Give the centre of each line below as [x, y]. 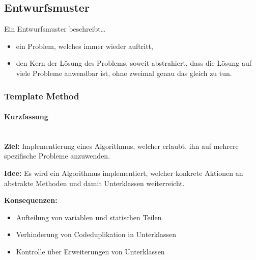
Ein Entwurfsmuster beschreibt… [55, 29]
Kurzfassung [26, 116]
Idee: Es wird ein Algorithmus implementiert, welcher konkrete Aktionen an [124, 173]
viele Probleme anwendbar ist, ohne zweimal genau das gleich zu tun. [124, 73]
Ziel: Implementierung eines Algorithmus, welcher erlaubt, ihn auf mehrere [121, 146]
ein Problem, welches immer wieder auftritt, [84, 46]
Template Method [42, 96]
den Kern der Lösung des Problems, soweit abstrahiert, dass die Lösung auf [134, 63]
